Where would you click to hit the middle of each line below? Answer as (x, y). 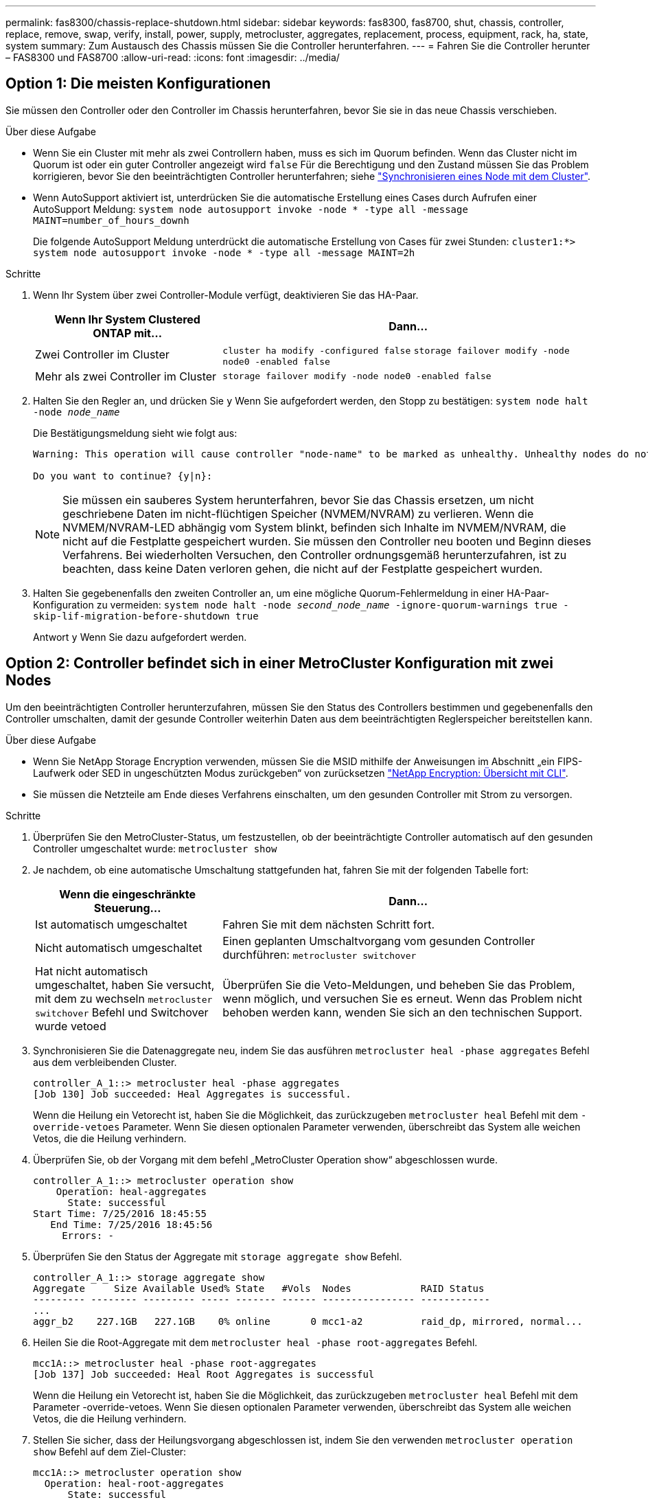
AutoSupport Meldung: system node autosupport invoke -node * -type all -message (251, 209)
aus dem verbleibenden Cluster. (105, 1062)
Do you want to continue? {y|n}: (123, 476)
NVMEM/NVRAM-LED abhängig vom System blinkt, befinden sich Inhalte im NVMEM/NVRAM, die (314, 527)
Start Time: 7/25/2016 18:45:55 (120, 1213)
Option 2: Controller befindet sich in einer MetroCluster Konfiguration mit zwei (279, 663)
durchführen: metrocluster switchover (320, 954)
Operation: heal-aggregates (131, 1191)
